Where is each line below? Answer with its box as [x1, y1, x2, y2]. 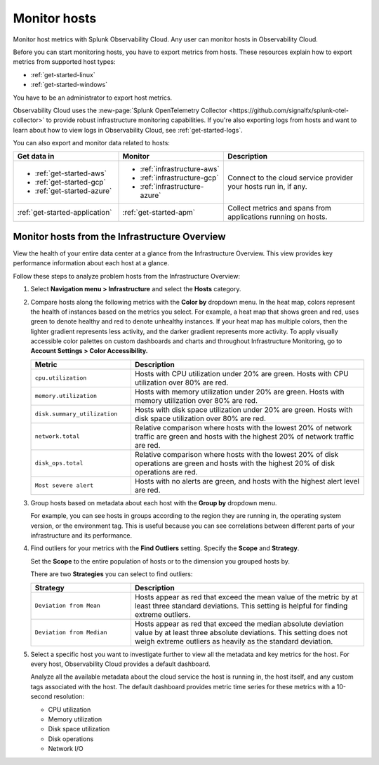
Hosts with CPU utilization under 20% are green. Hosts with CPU [134, 368, 349, 378]
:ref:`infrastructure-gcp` [140, 173, 219, 182]
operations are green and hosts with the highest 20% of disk [134, 458, 335, 468]
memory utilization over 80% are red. [134, 395, 258, 405]
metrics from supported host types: [13, 58, 116, 66]
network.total [34, 432, 80, 440]
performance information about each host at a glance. [13, 259, 170, 267]
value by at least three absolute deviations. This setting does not [134, 627, 348, 637]
